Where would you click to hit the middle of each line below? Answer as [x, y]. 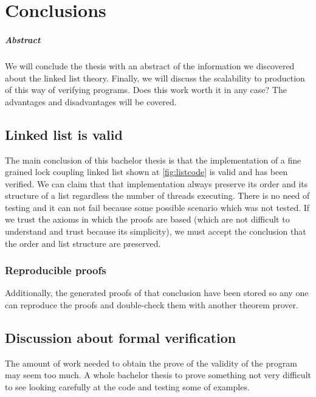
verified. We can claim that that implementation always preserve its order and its [156, 183]
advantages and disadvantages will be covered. [91, 101]
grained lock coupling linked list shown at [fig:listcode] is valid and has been [146, 172]
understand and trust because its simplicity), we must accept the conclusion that [156, 231]
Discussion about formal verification [121, 338]
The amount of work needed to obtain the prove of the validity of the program [151, 363]
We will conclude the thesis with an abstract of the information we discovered [150, 65]
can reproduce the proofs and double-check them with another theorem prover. [152, 305]
